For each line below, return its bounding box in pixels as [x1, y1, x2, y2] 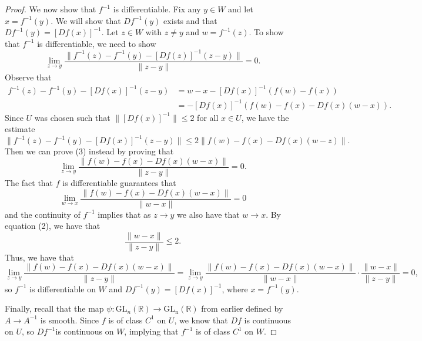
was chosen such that [34, 111, 110, 123]
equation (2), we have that [5, 220, 101, 232]
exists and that [163, 14, 217, 26]
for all [197, 111, 219, 123]
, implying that [124, 325, 179, 337]
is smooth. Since [40, 313, 99, 326]
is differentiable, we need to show [37, 37, 156, 49]
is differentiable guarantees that [62, 176, 176, 188]
